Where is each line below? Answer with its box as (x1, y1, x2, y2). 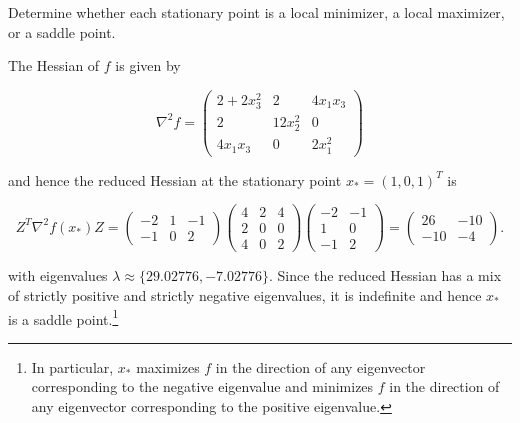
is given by (115, 55, 181, 76)
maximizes (136, 356, 200, 377)
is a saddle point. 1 (8, 305, 119, 329)
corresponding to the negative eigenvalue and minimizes (31, 376, 374, 397)
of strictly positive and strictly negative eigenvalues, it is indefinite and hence (8, 285, 482, 305)
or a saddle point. (8, 21, 116, 42)
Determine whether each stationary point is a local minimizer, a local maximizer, (8, 2, 505, 22)
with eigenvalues (8, 265, 108, 286)
